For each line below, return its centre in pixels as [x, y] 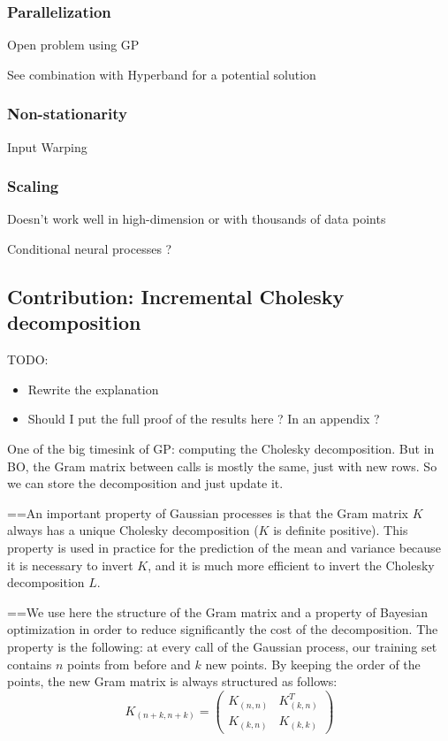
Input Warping [47, 146]
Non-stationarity [67, 114]
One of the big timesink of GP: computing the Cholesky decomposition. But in [221, 448]
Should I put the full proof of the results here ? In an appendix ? [204, 419]
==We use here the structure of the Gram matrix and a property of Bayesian [218, 611]
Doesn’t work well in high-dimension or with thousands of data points [197, 219]
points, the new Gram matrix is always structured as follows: [172, 681]
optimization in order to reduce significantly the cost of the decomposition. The [223, 629]
